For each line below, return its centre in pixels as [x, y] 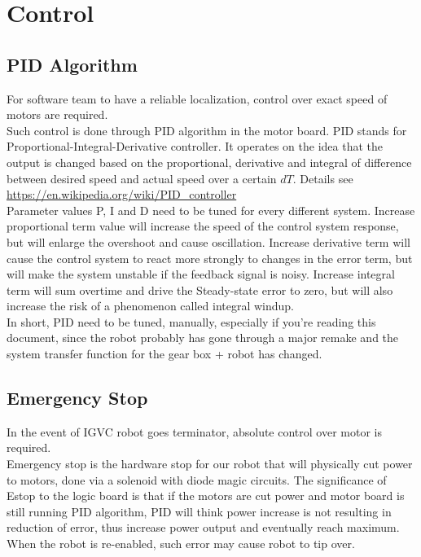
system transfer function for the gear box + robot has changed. [164, 354]
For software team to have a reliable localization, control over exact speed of [197, 98]
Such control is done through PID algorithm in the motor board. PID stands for [207, 130]
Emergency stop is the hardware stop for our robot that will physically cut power [210, 464]
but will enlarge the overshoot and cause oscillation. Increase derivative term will [208, 241]
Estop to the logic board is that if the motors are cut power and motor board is [206, 496]
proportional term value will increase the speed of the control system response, [203, 226]
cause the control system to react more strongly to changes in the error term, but [210, 258]
